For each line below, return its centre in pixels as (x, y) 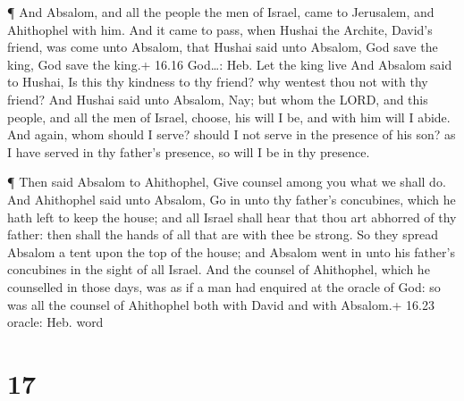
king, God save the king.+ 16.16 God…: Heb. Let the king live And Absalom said (230, 64)
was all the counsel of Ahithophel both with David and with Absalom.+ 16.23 (221, 304)
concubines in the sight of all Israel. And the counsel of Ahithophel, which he (219, 269)
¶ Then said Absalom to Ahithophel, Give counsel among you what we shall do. (227, 182)
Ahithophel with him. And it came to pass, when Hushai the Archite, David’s (220, 29)
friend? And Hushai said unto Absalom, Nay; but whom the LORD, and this (218, 99)
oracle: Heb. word (55, 322)
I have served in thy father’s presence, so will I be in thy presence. (189, 151)
